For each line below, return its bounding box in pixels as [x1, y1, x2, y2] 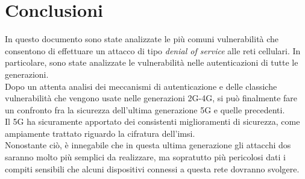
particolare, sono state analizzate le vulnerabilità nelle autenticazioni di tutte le [5, 56, 298, 69]
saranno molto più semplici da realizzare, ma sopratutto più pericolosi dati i [5, 151, 286, 163]
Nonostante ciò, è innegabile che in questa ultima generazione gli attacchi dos [5, 139, 291, 151]
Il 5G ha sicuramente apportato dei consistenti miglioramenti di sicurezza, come [5, 115, 300, 128]
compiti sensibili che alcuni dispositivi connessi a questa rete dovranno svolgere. [5, 162, 300, 175]
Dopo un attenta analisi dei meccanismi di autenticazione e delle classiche [5, 80, 277, 92]
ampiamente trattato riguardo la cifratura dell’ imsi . [5, 127, 195, 139]
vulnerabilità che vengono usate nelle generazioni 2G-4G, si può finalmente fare [5, 92, 298, 104]
